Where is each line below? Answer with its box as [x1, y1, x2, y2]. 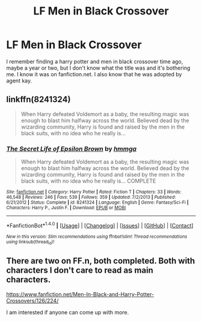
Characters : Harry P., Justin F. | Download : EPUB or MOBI [6, 205, 126, 211]
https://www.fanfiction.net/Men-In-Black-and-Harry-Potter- [6, 290, 155, 298]
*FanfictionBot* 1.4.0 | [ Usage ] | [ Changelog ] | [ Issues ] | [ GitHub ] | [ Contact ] [6, 221, 194, 229]
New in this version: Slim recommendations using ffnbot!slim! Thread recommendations [6, 233, 188, 240]
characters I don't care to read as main [6, 266, 153, 276]
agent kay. [6, 77, 32, 84]
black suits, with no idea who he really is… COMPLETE [20, 177, 156, 184]
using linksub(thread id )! [6, 238, 55, 246]
